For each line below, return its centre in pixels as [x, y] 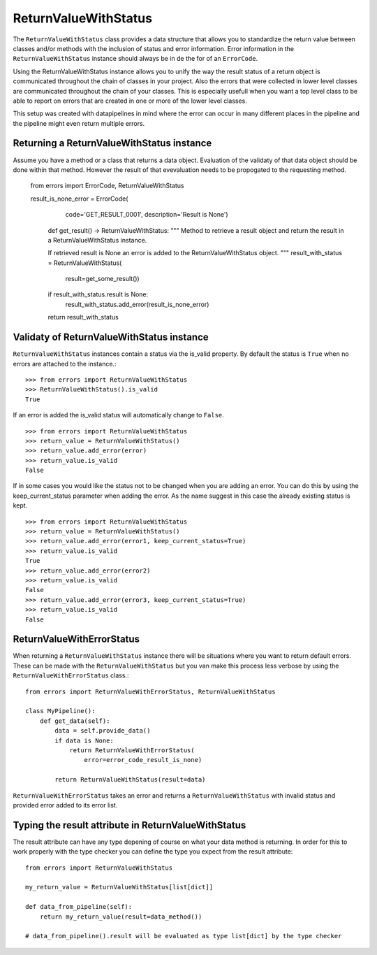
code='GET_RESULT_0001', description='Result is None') [147, 215]
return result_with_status [83, 317]
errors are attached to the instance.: [65, 364]
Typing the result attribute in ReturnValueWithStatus [130, 825]
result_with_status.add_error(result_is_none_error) [137, 304]
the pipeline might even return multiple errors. [79, 123]
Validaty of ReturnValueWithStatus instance [111, 337]
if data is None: [84, 740]
